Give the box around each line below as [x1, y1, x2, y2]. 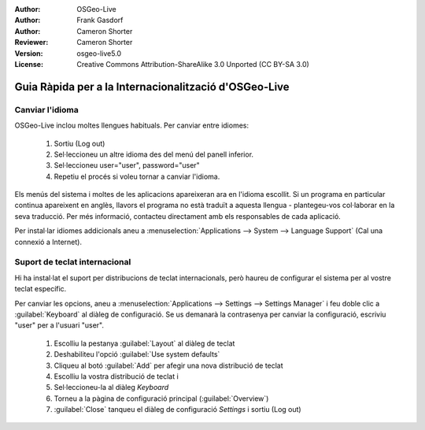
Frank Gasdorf [76, 16, 124, 25]
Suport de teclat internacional [14, 257, 131, 268]
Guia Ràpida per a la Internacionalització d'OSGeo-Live [14, 80, 290, 94]
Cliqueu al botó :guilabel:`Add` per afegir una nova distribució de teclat [54, 361, 283, 370]
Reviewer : [14, 38, 49, 47]
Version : [14, 48, 43, 58]
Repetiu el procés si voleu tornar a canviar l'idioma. [54, 172, 220, 181]
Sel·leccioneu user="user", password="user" [54, 161, 200, 170]
